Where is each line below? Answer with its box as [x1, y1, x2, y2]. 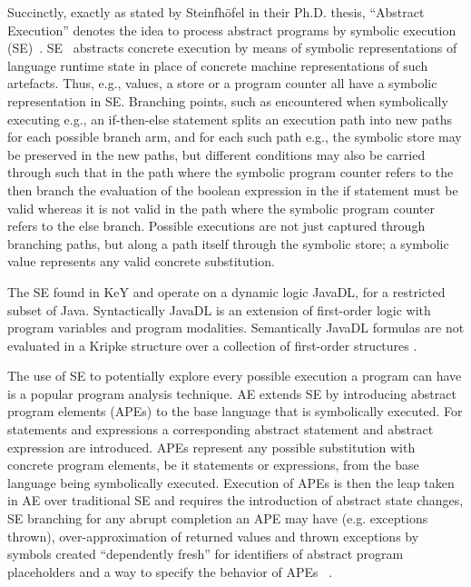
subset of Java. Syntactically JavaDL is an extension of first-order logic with [7, 300, 431, 319]
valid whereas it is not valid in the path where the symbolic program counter [7, 198, 435, 217]
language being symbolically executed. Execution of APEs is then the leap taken [7, 473, 455, 492]
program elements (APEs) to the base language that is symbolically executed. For [7, 402, 463, 421]
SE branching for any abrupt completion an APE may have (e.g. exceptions [7, 509, 428, 528]
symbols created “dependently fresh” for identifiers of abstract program [7, 544, 404, 563]
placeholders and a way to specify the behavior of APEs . [7, 562, 333, 581]
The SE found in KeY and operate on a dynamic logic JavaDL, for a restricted [7, 282, 446, 301]
